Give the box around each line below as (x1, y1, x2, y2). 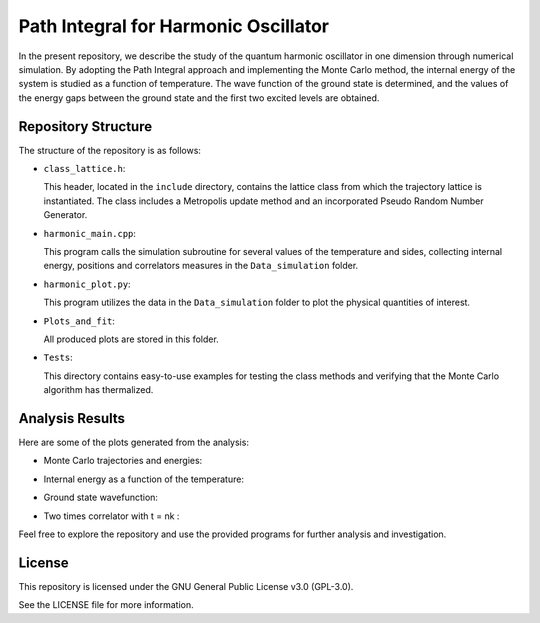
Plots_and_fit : (43, 315, 115, 327)
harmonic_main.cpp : (43, 227, 137, 239)
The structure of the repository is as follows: (18, 144, 202, 156)
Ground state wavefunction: (43, 491, 159, 504)
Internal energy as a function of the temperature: (43, 473, 245, 485)
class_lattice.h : (43, 163, 126, 175)
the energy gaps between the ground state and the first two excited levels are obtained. (18, 91, 380, 104)
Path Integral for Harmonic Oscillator (18, 15, 330, 37)
